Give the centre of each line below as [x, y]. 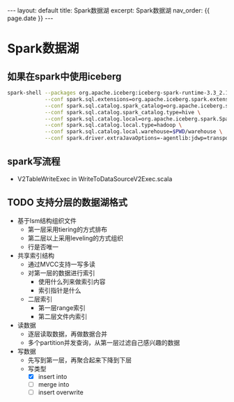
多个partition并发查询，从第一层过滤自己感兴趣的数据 [104, 342]
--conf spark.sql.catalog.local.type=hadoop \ [113, 125]
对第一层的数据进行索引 [61, 272]
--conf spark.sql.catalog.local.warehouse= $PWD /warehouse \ [133, 132]
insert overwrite [61, 392]
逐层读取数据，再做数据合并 [68, 334]
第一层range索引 [62, 307]
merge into [54, 384]
